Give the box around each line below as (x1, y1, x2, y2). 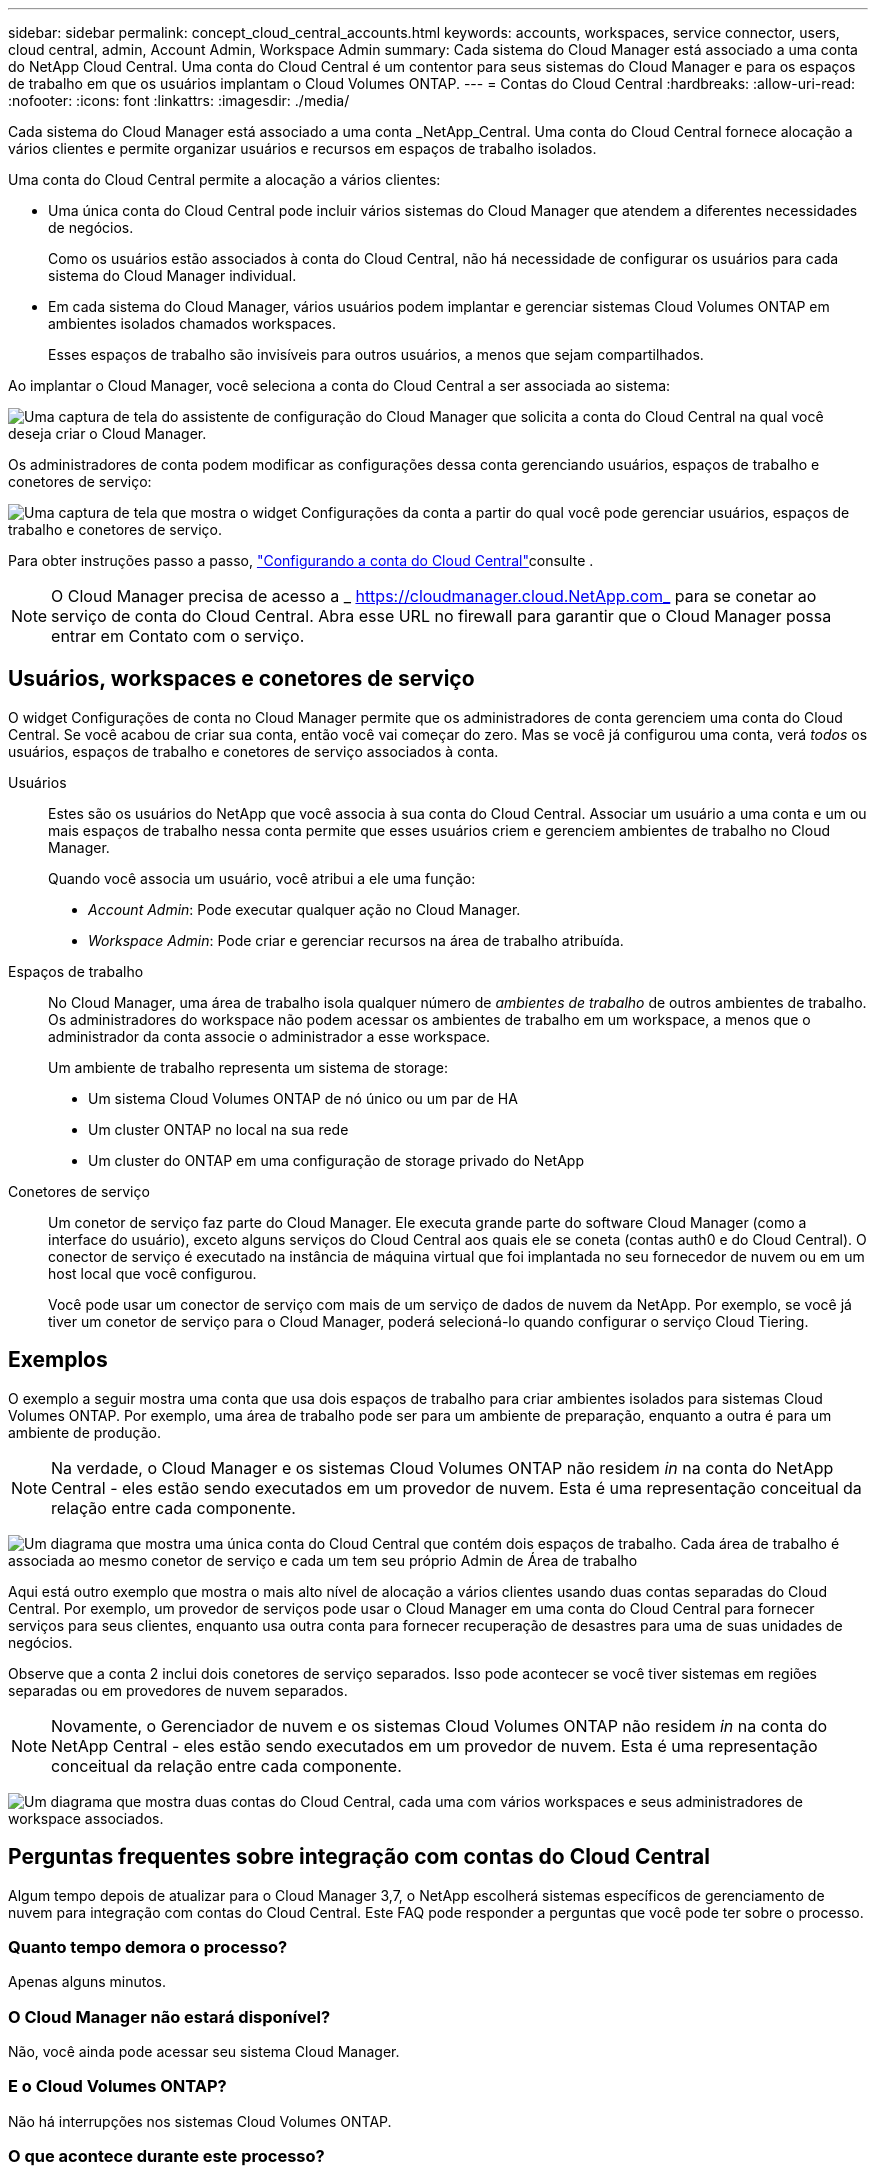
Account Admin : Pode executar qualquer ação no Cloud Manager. (88, 900, 521, 918)
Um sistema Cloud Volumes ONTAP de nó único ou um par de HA (88, 1089, 518, 1107)
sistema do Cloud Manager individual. (48, 267, 297, 284)
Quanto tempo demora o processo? (8, 1936, 288, 1957)
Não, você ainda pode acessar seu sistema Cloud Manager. (8, 2043, 400, 2061)
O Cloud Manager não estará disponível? (8, 2006, 331, 2027)
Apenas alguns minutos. (8, 1973, 167, 1991)
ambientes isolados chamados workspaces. (48, 315, 337, 332)
